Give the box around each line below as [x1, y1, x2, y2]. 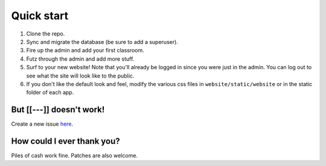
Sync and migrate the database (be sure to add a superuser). [26, 38, 178, 45]
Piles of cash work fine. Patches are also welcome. [11, 152, 138, 159]
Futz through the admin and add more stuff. [26, 55, 135, 63]
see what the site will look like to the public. [26, 72, 135, 79]
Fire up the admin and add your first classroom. [26, 47, 144, 54]
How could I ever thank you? [11, 136, 120, 146]
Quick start [11, 9, 69, 22]
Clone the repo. [26, 30, 65, 37]
